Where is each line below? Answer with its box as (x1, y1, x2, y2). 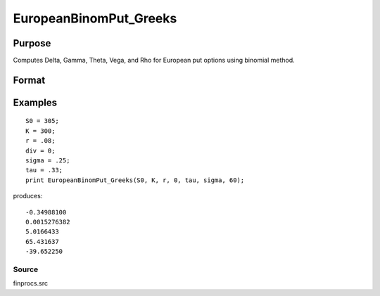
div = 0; (25, 146, 56, 155)
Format (13, 74, 46, 86)
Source (13, 264, 39, 274)
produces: (13, 192, 43, 200)
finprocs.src (13, 279, 49, 288)
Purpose (13, 37, 51, 49)
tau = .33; (25, 166, 63, 174)
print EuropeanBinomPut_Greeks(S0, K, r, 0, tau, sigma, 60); (25, 176, 245, 184)
